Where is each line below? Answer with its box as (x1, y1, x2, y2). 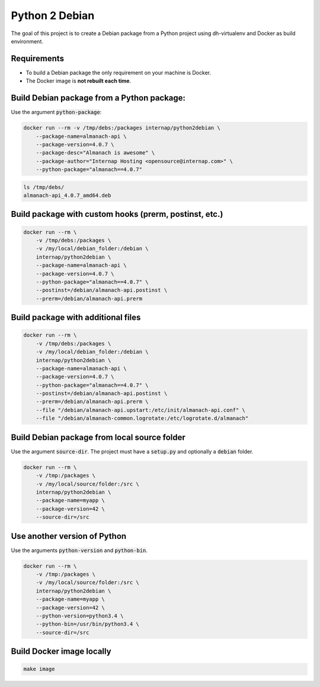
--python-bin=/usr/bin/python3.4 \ (36, 621, 139, 628)
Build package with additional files (11, 313, 141, 323)
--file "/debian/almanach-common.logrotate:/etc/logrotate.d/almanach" (36, 415, 249, 422)
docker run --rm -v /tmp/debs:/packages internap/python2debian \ (23, 125, 220, 131)
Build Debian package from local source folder (11, 432, 186, 442)
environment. (11, 37, 44, 45)
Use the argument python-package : (11, 109, 102, 116)
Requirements (11, 53, 65, 64)
